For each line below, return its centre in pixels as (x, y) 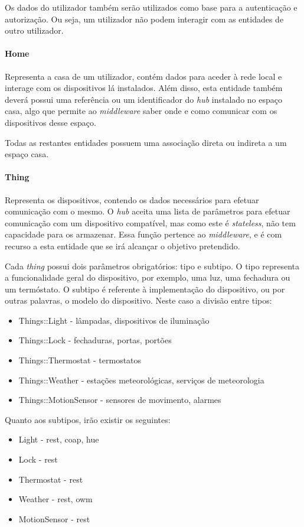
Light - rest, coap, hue (59, 439)
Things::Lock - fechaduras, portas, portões (95, 340)
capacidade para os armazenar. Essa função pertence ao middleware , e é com (143, 234)
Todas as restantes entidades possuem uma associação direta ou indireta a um (146, 142)
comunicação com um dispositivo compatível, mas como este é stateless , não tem (150, 222)
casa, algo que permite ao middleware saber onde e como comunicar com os (141, 111)
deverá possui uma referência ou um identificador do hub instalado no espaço (143, 99)
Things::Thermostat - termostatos (80, 360)
